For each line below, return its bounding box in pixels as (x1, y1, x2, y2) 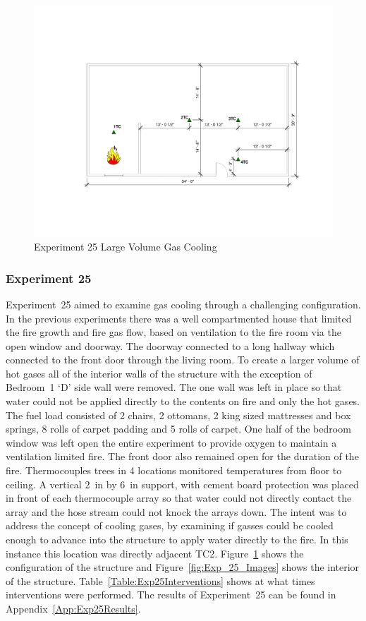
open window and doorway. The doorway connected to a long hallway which (6, 338, 335, 353)
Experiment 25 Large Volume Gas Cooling (34, 239, 217, 254)
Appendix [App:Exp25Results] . (6, 601, 141, 615)
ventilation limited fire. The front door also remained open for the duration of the (6, 449, 359, 464)
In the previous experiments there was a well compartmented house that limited (6, 310, 352, 325)
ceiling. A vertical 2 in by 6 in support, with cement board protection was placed (6, 476, 359, 491)
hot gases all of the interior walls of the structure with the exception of (6, 366, 312, 380)
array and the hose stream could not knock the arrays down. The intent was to (6, 504, 347, 519)
